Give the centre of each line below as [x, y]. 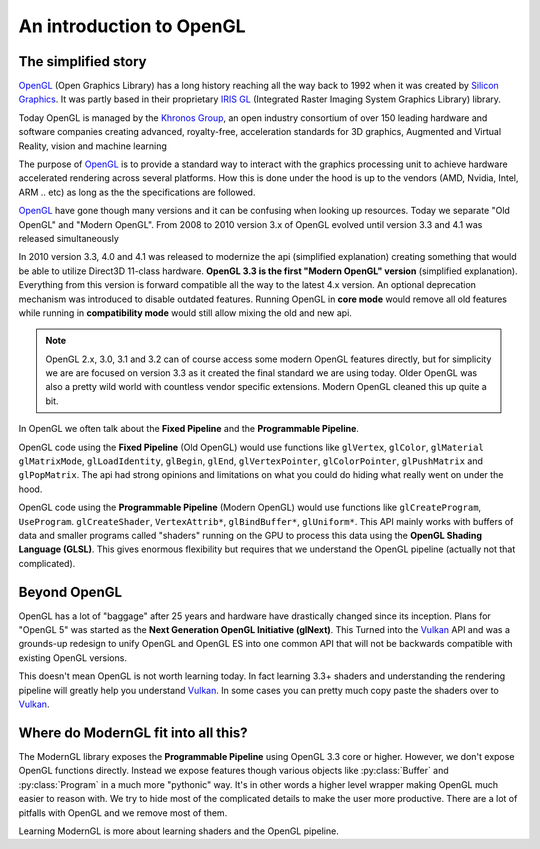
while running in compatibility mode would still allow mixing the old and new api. [185, 312]
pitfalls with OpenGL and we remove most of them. [123, 812]
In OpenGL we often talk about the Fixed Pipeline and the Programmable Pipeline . [189, 429]
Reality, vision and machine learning [92, 146]
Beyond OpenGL [70, 591]
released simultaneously [69, 238]
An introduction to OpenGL [132, 26]
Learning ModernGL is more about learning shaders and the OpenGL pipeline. [178, 831]
